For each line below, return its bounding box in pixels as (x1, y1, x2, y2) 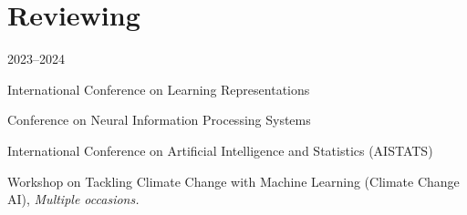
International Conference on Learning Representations (7, 79, 310, 98)
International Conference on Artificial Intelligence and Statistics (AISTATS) (7, 140, 433, 159)
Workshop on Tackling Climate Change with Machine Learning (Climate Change (7, 171, 460, 190)
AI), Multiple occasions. (7, 189, 140, 209)
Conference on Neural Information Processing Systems (7, 110, 311, 129)
